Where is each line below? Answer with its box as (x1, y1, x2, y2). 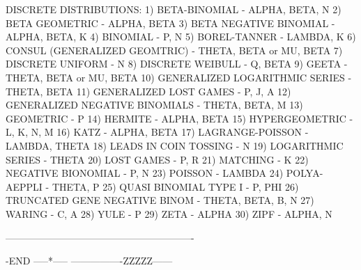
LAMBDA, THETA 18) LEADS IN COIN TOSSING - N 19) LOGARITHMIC (6, 138, 344, 152)
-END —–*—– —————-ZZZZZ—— (6, 253, 173, 268)
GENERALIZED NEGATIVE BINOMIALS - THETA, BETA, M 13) (6, 97, 303, 112)
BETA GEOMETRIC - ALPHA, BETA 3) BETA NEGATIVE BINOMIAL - (6, 15, 335, 30)
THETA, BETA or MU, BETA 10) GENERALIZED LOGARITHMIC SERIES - (6, 70, 352, 84)
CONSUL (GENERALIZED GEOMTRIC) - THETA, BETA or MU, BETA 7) (6, 42, 343, 57)
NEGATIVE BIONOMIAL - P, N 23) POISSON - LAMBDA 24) (6, 166, 284, 180)
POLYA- (286, 166, 323, 180)
